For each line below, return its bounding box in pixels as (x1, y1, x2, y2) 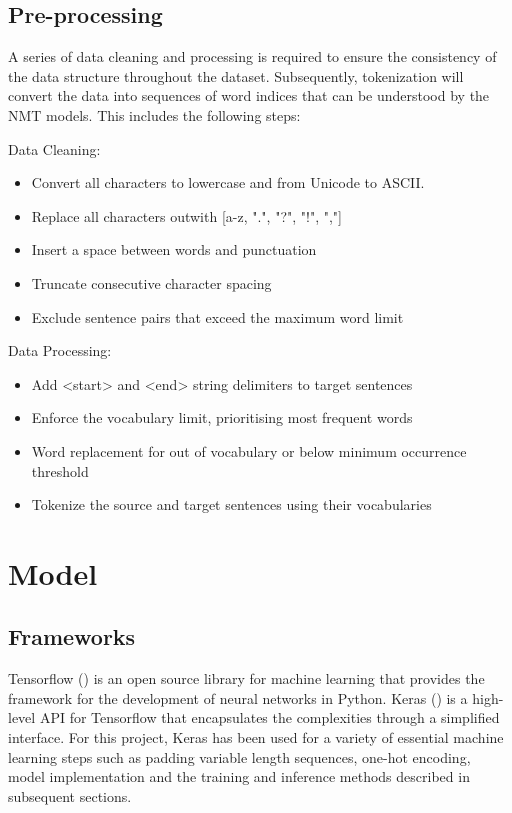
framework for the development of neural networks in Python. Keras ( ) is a (8, 687, 468, 708)
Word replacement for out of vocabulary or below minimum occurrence (31, 440, 467, 461)
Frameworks (8, 621, 136, 652)
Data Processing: (8, 340, 112, 361)
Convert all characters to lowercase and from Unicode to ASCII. (31, 172, 425, 193)
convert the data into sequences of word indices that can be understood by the (8, 85, 490, 106)
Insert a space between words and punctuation (31, 239, 317, 260)
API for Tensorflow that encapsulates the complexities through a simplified (39, 707, 500, 728)
